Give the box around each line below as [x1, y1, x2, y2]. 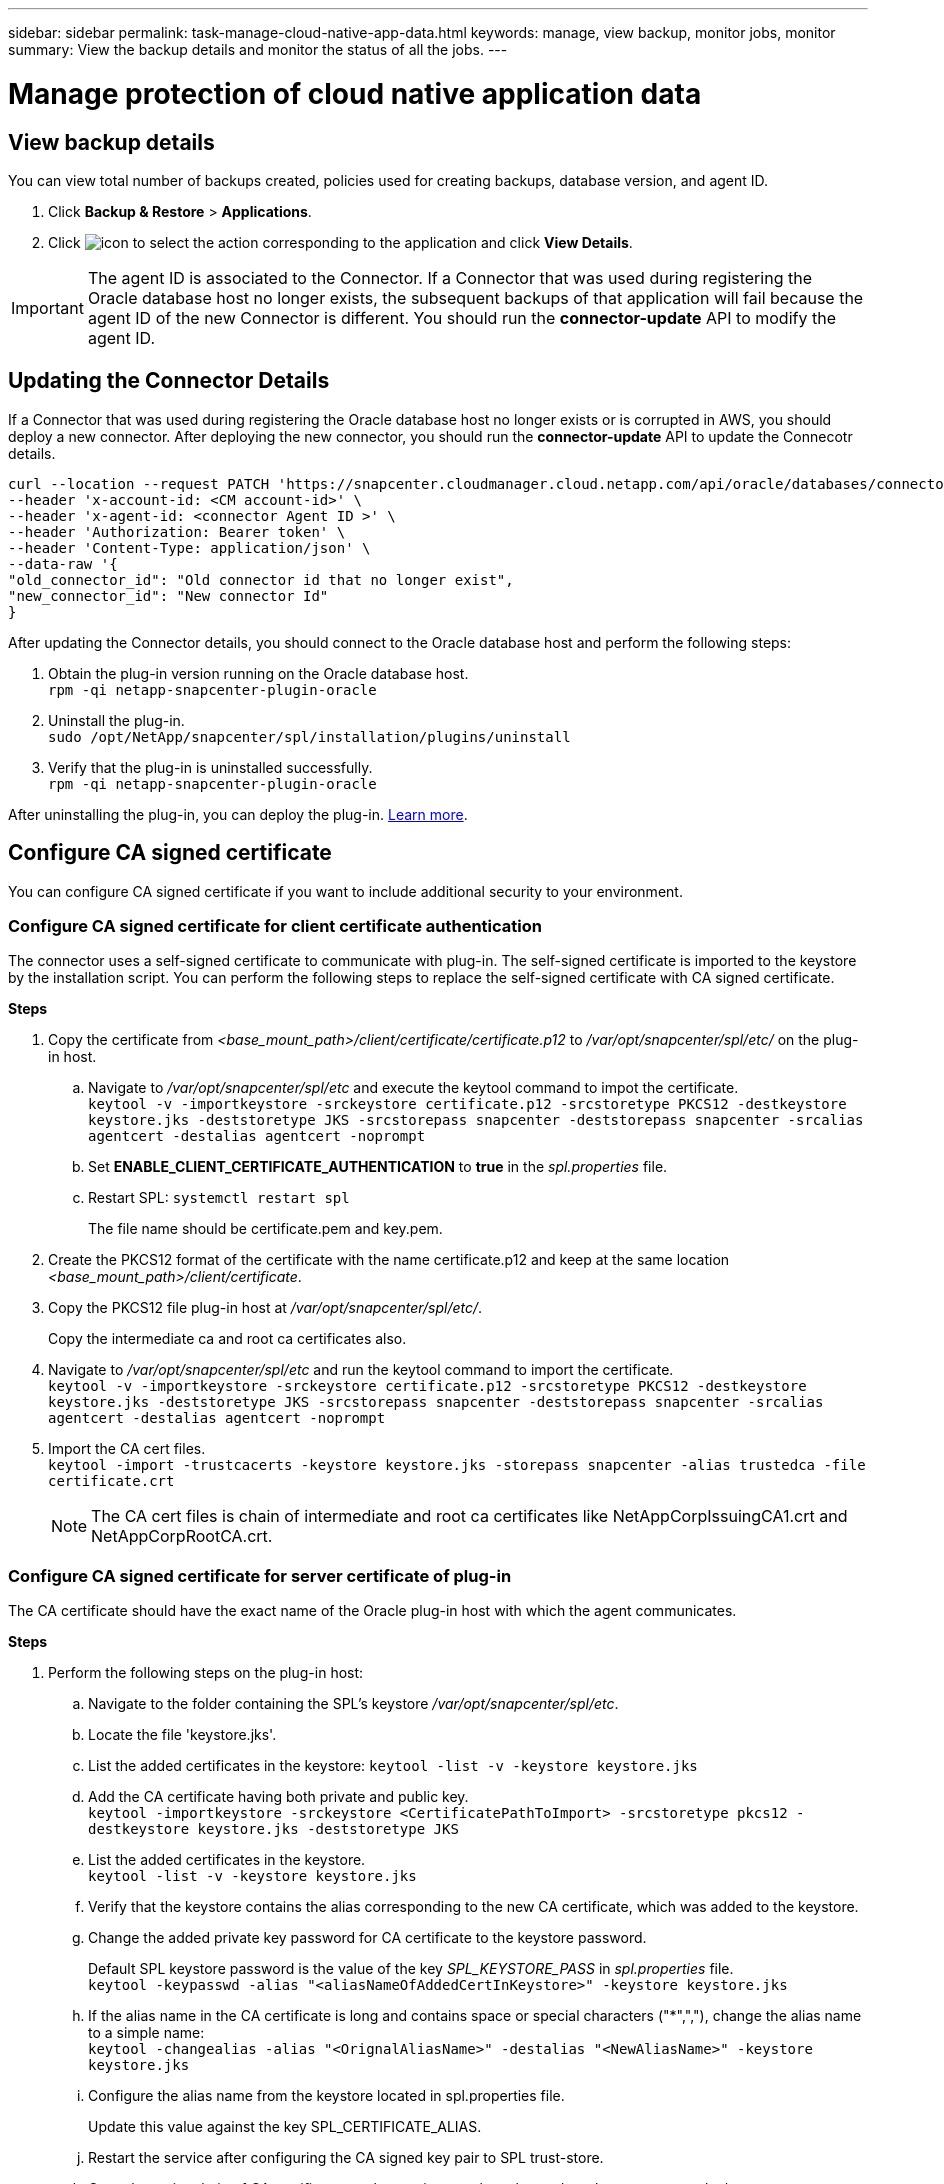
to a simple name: [88, 2024, 205, 2042]
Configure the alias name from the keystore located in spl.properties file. [88, 2087, 565, 2105]
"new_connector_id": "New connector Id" [8, 587, 329, 604]
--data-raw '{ [8, 555, 118, 572]
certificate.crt [48, 1473, 175, 1490]
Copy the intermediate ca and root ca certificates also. [48, 1330, 407, 1348]
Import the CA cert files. [48, 1440, 206, 1458]
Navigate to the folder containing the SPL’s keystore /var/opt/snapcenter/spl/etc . [88, 1695, 619, 1713]
